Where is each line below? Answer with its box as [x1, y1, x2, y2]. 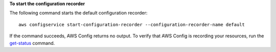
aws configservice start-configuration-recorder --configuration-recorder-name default [18, 22, 245, 27]
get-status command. [9, 40, 55, 46]
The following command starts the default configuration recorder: [9, 10, 148, 16]
